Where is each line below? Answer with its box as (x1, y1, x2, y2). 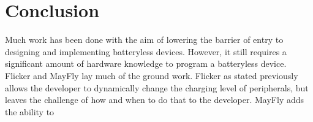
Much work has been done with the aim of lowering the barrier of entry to (5, 33, 284, 46)
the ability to (5, 105, 55, 118)
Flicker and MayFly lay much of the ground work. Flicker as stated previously (5, 69, 298, 82)
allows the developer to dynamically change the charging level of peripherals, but (5, 81, 309, 94)
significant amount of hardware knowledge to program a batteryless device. (5, 57, 287, 70)
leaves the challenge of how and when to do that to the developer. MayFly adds (5, 93, 304, 106)
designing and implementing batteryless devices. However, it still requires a (5, 45, 287, 58)
